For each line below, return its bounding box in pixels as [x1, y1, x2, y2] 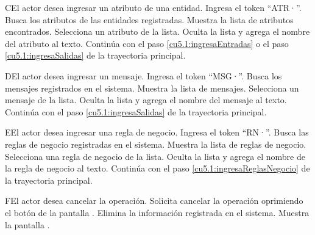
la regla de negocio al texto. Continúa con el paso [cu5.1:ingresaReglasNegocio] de [5, 162, 310, 175]
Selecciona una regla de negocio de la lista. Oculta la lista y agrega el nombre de [5, 150, 305, 162]
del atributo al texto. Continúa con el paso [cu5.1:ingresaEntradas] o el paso [5, 37, 289, 49]
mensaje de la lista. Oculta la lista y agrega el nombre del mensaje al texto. [5, 93, 287, 106]
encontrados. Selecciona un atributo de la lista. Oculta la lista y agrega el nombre [5, 25, 310, 38]
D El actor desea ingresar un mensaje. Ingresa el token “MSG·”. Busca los [5, 69, 282, 82]
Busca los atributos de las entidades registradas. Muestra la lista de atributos [5, 13, 294, 26]
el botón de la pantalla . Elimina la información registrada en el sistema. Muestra [5, 206, 310, 219]
